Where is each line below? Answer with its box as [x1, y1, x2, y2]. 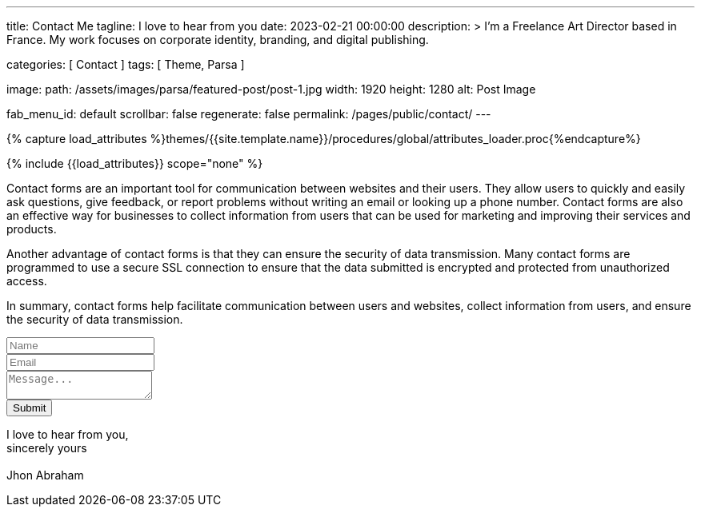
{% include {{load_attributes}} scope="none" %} [6, 157, 263, 170]
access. [6, 274, 47, 288]
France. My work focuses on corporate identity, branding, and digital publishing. [6, 33, 429, 46]
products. [6, 222, 57, 236]
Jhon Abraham [6, 468, 84, 482]
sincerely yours [6, 441, 87, 455]
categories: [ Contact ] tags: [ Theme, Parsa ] [6, 58, 245, 71]
